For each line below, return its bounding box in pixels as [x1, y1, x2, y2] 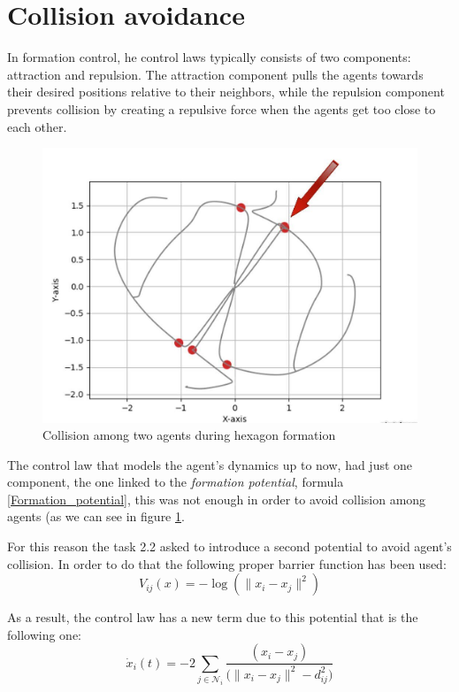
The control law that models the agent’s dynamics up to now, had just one [7, 455, 413, 473]
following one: [7, 625, 82, 643]
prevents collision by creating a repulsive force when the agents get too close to [7, 99, 436, 118]
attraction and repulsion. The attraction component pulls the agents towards [7, 65, 424, 83]
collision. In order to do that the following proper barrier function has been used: [7, 554, 447, 573]
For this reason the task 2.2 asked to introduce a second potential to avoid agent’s [7, 537, 452, 556]
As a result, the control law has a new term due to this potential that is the [7, 608, 418, 627]
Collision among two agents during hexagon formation [42, 426, 336, 444]
